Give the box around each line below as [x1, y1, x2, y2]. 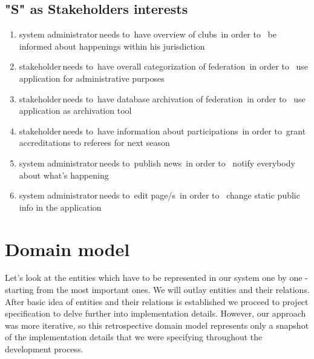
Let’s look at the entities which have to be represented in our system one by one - [5, 271, 308, 284]
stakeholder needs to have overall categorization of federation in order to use [19, 60, 309, 73]
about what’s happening [19, 168, 109, 181]
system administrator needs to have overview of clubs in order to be [19, 28, 277, 41]
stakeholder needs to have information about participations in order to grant [19, 124, 306, 137]
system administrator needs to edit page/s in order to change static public [19, 189, 300, 202]
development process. [5, 343, 83, 355]
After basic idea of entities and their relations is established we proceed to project [5, 295, 309, 308]
